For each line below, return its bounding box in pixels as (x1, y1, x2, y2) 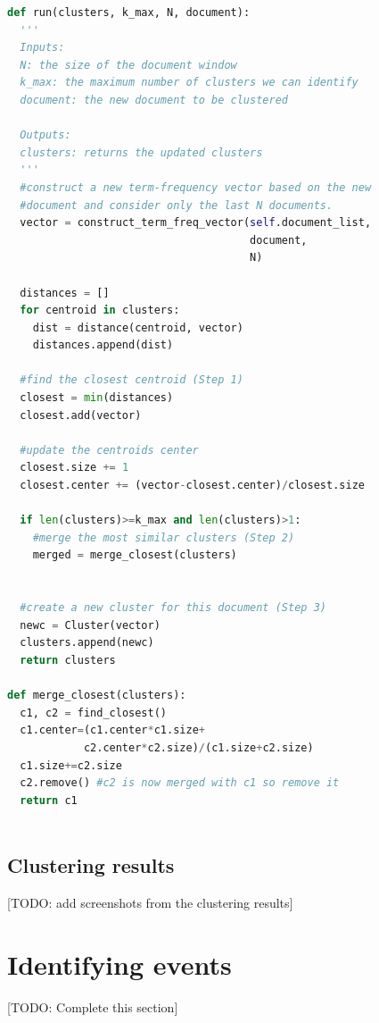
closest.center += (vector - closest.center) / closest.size (20, 479, 365, 492)
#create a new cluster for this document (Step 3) (20, 601, 326, 615)
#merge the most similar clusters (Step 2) (32, 531, 295, 544)
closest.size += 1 (20, 461, 129, 474)
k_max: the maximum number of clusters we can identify (20, 76, 358, 89)
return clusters (20, 653, 116, 667)
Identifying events (7, 945, 232, 982)
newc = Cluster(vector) (20, 618, 161, 632)
